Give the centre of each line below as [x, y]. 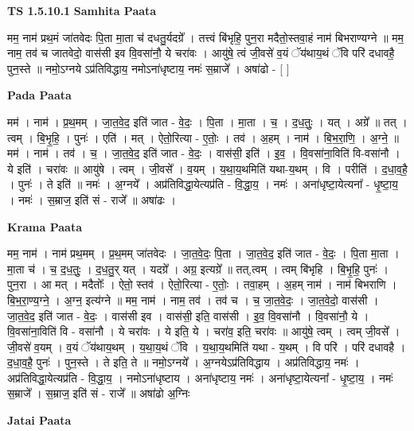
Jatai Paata [39, 420]
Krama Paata [45, 226]
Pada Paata [39, 95]
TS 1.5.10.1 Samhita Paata [82, 10]
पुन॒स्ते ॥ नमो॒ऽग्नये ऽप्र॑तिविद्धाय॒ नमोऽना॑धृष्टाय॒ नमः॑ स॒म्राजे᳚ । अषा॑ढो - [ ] [148, 68]
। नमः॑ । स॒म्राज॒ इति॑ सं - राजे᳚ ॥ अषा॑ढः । [92, 199]
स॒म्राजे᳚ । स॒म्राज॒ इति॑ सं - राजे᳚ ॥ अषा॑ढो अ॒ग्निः [99, 393]
